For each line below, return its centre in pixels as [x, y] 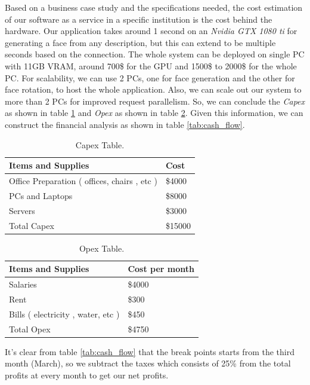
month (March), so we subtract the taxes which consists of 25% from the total [148, 363]
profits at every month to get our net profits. [87, 375]
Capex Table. [100, 144]
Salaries [23, 284]
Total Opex [30, 329]
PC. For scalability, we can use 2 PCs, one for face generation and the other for [150, 77]
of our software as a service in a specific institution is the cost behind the [139, 19]
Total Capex [32, 225]
